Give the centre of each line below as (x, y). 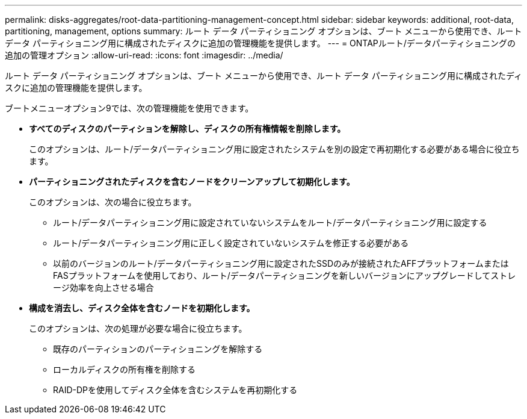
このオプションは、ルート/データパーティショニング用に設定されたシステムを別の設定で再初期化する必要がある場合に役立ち (274, 149)
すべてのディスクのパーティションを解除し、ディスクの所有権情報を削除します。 (187, 129)
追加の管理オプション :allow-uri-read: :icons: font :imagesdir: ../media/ (144, 55)
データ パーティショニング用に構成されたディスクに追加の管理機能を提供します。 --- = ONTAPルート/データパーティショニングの (260, 43)
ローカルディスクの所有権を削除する (125, 369)
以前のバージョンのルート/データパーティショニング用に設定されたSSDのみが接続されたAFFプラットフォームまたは (281, 263)
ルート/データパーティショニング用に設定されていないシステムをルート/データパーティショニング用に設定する (270, 222)
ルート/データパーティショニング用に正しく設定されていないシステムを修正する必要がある (231, 243)
